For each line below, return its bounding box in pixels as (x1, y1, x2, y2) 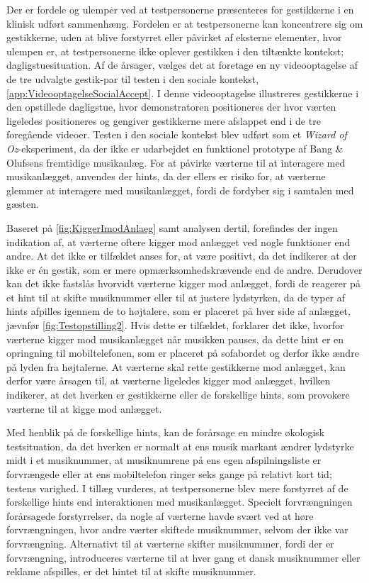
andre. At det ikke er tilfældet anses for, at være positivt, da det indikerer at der (6, 248, 357, 263)
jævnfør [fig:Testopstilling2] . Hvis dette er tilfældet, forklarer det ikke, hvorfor (6, 318, 344, 333)
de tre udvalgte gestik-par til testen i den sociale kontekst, (6, 71, 259, 86)
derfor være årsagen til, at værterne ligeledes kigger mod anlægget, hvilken (6, 373, 331, 388)
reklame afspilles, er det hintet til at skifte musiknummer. (6, 564, 256, 579)
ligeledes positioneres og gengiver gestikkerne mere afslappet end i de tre (6, 113, 321, 128)
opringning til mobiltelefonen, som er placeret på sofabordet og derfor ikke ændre (6, 345, 359, 360)
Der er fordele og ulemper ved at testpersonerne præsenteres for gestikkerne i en (6, 2, 354, 16)
